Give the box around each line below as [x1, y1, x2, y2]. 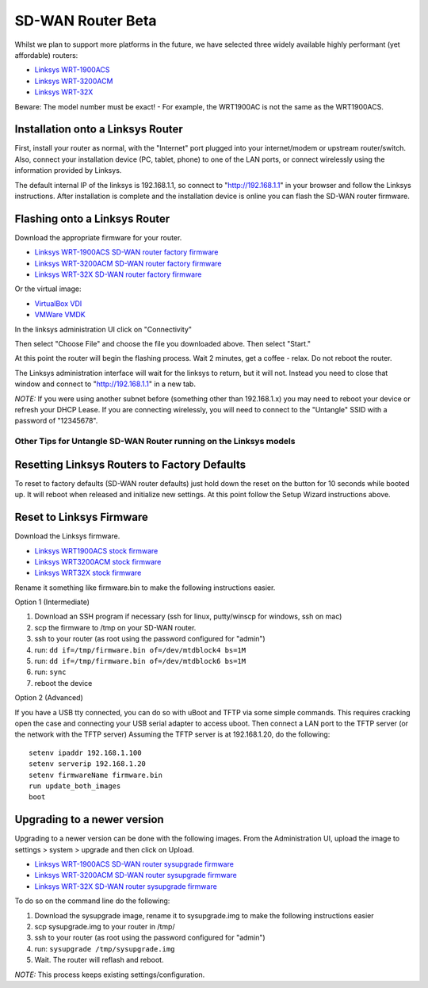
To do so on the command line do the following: [14, 896, 170, 906]
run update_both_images [29, 781, 121, 791]
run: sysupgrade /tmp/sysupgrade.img [34, 944, 175, 953]
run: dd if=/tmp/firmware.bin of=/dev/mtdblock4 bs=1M [34, 645, 246, 654]
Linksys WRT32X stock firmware [34, 568, 142, 578]
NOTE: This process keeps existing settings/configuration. [14, 970, 205, 979]
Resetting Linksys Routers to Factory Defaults [14, 458, 246, 471]
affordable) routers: [14, 50, 78, 59]
